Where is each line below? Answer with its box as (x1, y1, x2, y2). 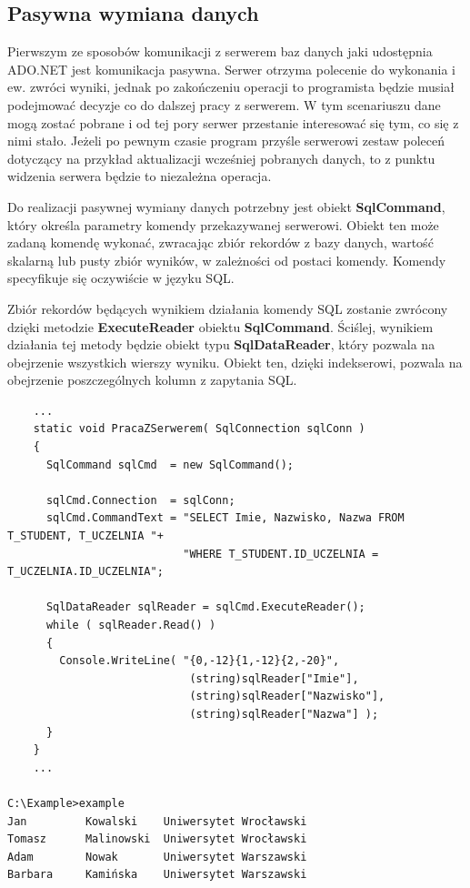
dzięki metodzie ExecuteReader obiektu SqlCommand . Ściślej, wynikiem (7, 317, 434, 336)
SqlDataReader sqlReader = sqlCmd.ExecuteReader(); (45, 600, 365, 614)
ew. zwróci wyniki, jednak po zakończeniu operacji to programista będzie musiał (7, 77, 455, 96)
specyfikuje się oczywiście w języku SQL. (7, 268, 235, 288)
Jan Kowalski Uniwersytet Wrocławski (7, 814, 307, 828)
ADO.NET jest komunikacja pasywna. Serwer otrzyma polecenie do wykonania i (7, 59, 455, 78)
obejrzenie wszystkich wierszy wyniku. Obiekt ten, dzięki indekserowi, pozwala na (7, 352, 463, 371)
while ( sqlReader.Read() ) (45, 619, 216, 632)
